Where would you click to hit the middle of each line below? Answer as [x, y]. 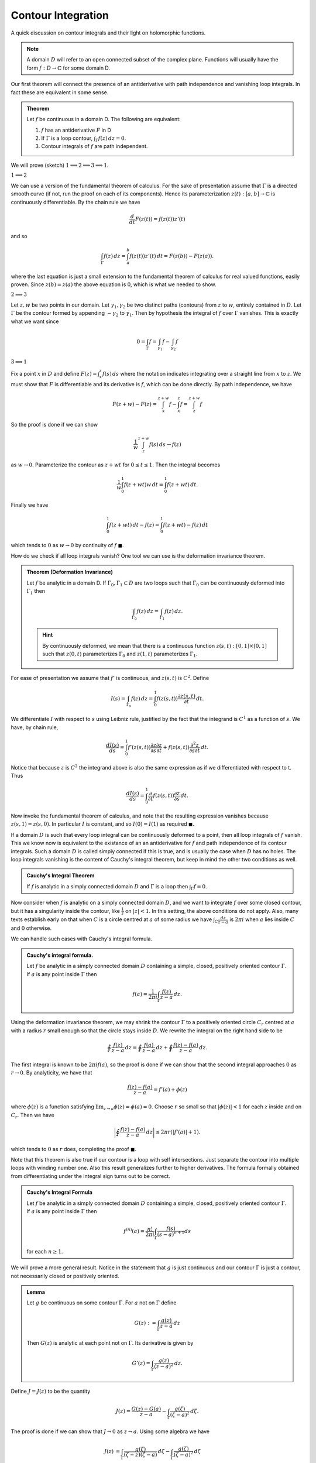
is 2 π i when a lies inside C [262, 919]
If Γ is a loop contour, [67, 138]
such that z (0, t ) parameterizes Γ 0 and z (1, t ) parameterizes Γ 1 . [120, 654]
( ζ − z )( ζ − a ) [140, 1455]
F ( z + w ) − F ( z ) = [135, 404]
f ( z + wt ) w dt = [144, 485]
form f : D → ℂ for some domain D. [68, 68]
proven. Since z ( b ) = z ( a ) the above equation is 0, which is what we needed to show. [114, 284]
